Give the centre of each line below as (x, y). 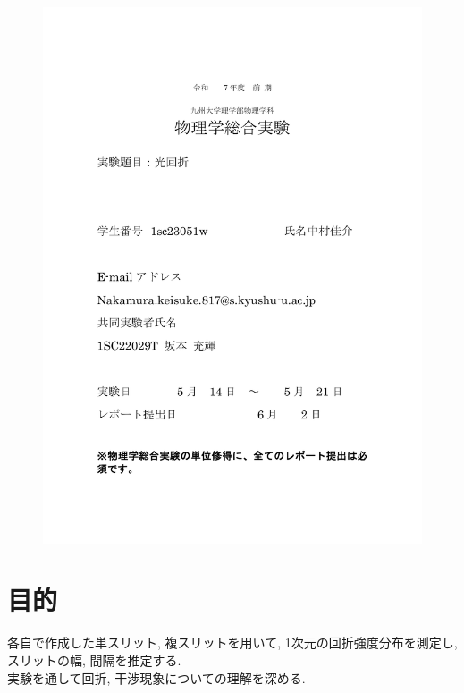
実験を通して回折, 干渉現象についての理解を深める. (156, 677)
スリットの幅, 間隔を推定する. (94, 660)
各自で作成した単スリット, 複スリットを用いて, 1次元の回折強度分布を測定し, (232, 642)
